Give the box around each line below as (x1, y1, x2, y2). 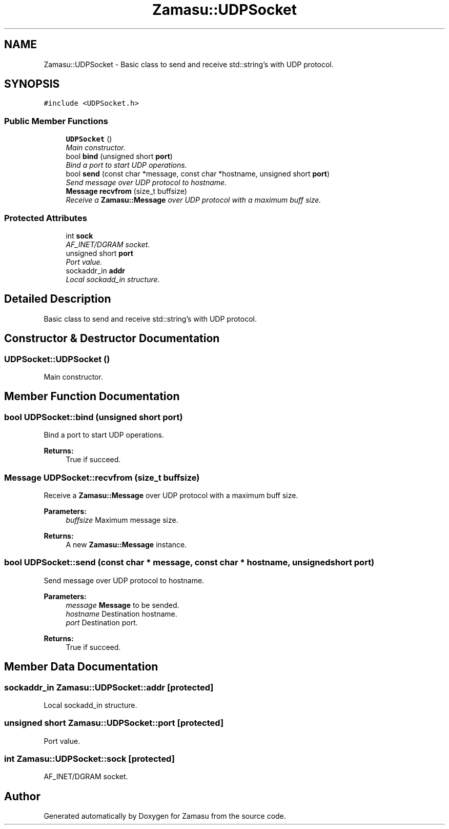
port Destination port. (66, 618, 138, 627)
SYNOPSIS (4, 77, 60, 91)
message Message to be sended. (66, 600, 179, 609)
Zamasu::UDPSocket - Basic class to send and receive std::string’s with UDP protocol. (44, 60, 334, 69)
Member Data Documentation (4, 660, 158, 674)
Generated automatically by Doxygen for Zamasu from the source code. (44, 812, 286, 821)
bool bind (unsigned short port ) (66, 152, 173, 161)
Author (4, 789, 40, 803)
